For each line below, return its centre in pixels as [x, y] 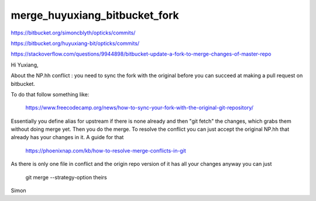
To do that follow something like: [50, 94]
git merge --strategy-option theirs [66, 177]
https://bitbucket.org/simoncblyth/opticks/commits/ [73, 33]
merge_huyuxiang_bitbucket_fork [95, 15]
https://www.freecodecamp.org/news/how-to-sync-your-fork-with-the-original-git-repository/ [140, 108]
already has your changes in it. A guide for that [67, 137]
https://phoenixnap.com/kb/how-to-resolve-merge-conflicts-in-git [106, 150]
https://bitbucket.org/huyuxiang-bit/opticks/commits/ [75, 43]
